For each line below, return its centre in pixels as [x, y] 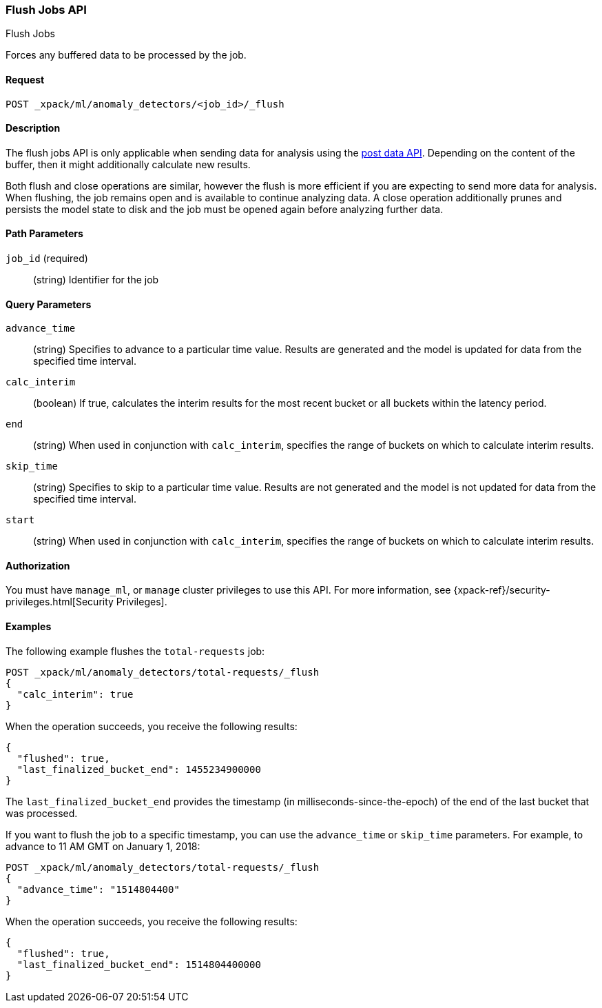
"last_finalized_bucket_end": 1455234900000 [139, 769]
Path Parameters [44, 234]
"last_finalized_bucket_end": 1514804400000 [139, 964]
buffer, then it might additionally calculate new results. [128, 164]
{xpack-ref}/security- [502, 590]
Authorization [38, 565]
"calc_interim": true [75, 694]
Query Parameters [49, 304]
